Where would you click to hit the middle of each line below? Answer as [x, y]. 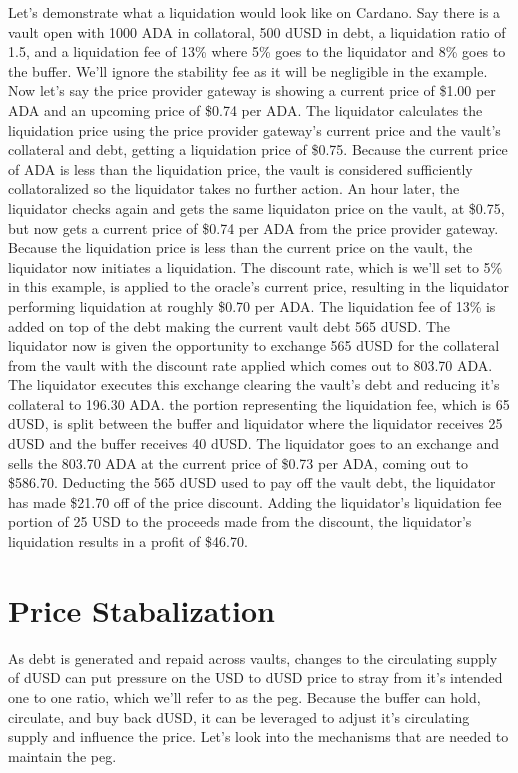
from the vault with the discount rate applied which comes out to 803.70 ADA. [250, 364]
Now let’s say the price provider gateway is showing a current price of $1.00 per [252, 90]
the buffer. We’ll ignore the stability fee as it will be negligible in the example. [248, 70]
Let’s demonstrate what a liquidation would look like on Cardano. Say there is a [254, 12]
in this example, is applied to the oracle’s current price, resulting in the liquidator [259, 286]
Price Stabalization [141, 609]
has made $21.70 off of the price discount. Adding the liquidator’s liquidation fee [255, 501]
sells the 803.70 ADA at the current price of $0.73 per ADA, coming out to [238, 462]
